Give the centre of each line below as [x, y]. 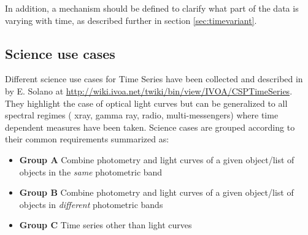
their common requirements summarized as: [87, 139]
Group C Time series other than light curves [106, 225]
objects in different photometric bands [91, 204]
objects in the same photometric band [91, 171]
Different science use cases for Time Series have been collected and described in [154, 79]
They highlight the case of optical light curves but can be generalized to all [146, 103]
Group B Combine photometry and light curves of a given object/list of [156, 192]
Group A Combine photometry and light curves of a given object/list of [157, 159]
